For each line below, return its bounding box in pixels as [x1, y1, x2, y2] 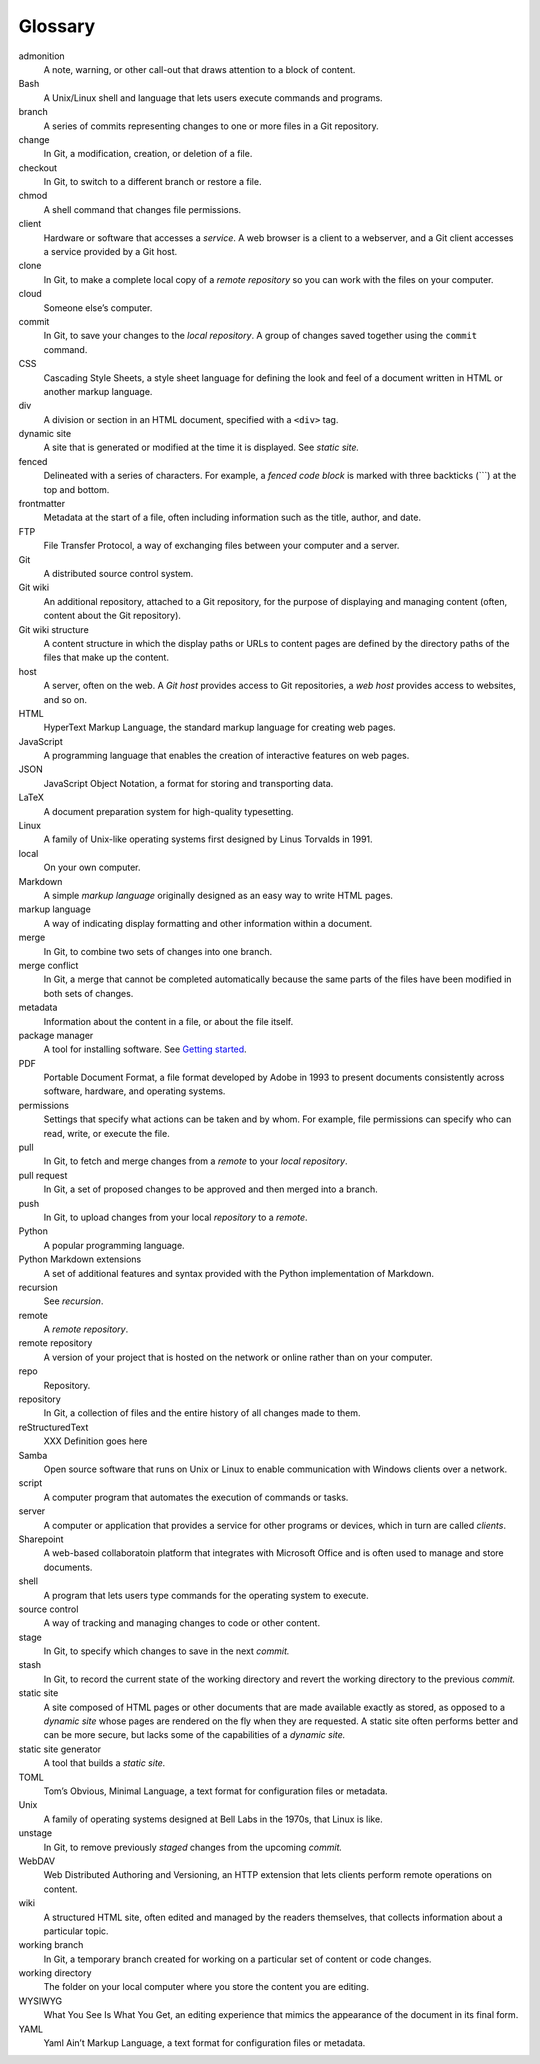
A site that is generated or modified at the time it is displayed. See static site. [43, 441, 360, 454]
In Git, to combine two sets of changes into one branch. [43, 945, 273, 957]
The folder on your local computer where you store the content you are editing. [43, 1981, 370, 1993]
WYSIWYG [18, 1995, 63, 2007]
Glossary [18, 15, 96, 37]
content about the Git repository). [43, 610, 182, 622]
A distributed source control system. [43, 568, 194, 579]
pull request [18, 1169, 68, 1181]
